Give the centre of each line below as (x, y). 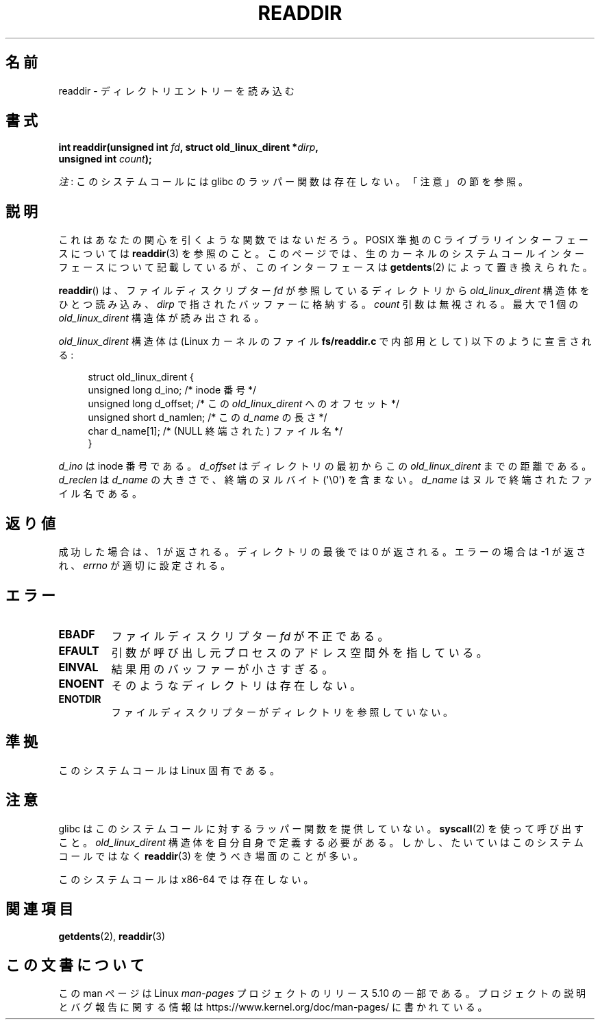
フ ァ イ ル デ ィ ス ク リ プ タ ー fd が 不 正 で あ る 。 (250, 636)
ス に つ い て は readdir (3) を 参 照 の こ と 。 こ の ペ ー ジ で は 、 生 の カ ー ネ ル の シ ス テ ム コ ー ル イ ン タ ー (321, 254)
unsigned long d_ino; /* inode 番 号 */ (172, 390)
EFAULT (79, 650)
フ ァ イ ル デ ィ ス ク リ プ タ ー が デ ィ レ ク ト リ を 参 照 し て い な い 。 (282, 712)
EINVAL (78, 667)
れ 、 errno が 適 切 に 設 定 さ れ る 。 (145, 566)
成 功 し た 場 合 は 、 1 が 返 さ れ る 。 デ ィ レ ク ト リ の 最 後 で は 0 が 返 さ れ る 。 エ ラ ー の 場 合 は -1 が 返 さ (322, 552)
